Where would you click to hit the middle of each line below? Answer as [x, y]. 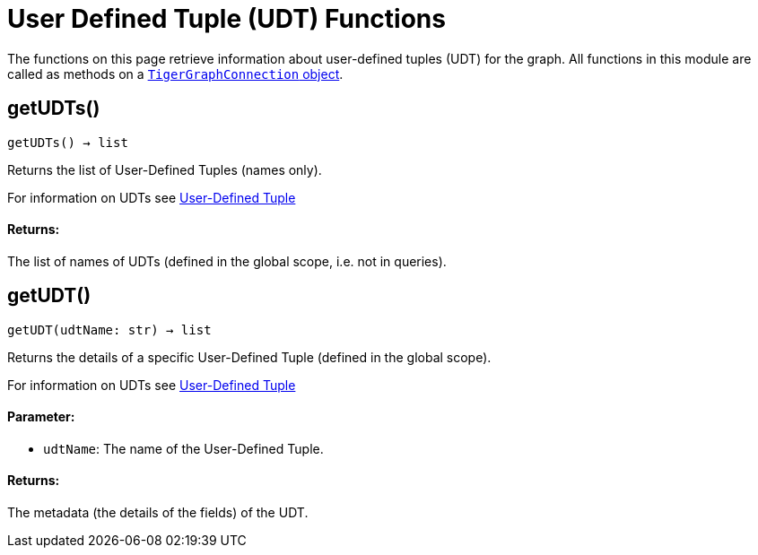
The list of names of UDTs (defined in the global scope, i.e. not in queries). [227, 261]
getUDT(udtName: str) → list [109, 330]
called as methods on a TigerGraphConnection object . [175, 74]
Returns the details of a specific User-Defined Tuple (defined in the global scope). [249, 357]
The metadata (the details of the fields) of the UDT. [158, 513]
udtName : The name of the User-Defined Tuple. [183, 448]
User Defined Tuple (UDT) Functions [227, 19]
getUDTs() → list [68, 142]
